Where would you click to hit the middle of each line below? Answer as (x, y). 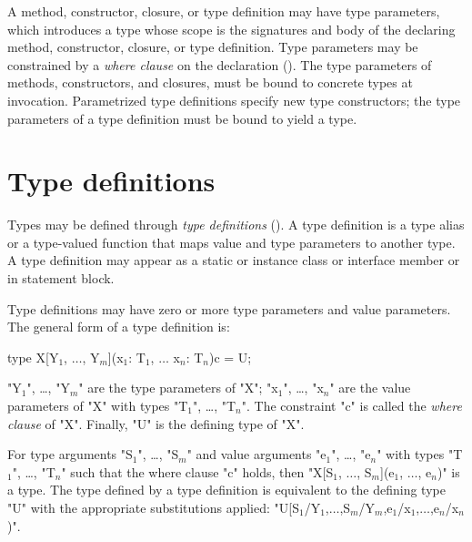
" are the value (370, 388)
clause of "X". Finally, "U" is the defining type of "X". (156, 423)
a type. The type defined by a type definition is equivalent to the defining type (226, 490)
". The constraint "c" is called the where (351, 406)
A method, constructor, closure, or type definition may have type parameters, (224, 11)
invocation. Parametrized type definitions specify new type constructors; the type (234, 100)
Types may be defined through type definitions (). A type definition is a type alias (236, 225)
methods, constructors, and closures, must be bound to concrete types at (210, 82)
